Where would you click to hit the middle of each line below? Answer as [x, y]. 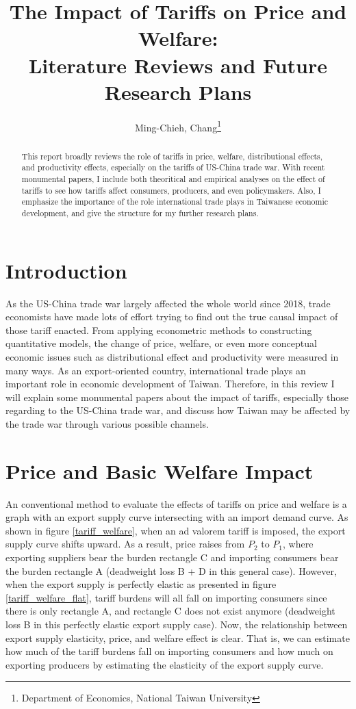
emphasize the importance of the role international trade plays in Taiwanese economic [175, 202]
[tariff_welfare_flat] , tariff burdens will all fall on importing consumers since [166, 597]
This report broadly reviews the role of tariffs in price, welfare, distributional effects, [172, 156]
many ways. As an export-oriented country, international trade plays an [156, 370]
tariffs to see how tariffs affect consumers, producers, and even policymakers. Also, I [171, 190]
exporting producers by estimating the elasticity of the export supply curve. [165, 664]
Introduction [66, 270]
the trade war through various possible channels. [107, 423]
